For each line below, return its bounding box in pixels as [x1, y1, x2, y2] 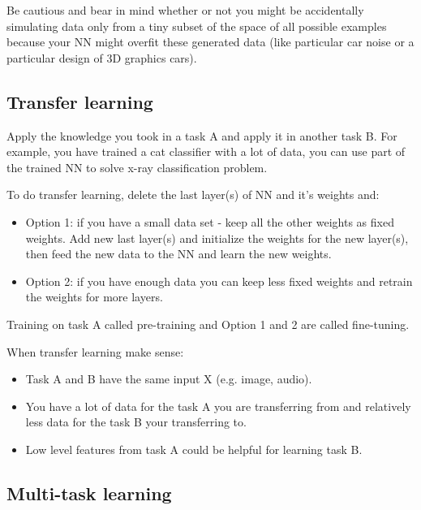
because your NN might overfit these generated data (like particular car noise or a [6, 33, 415, 50]
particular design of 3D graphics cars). [6, 49, 197, 66]
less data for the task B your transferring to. [25, 413, 247, 430]
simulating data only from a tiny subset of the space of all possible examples [6, 17, 387, 34]
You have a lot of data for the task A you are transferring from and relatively [25, 397, 411, 414]
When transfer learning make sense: [6, 343, 184, 360]
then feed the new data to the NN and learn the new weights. [25, 245, 332, 262]
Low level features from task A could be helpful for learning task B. [25, 440, 363, 457]
